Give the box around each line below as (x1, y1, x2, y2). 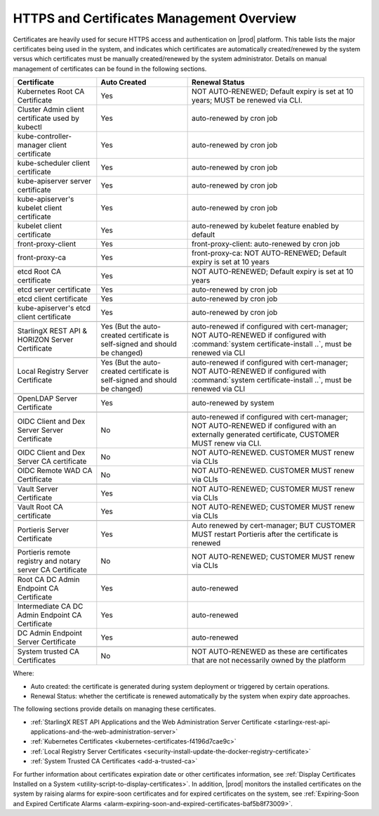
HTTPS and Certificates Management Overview (13, 11, 297, 26)
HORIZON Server (17, 335, 74, 344)
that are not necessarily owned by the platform (192, 656, 347, 666)
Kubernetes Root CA (17, 86, 85, 96)
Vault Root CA (17, 503, 63, 512)
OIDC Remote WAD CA (17, 466, 93, 476)
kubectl (17, 122, 42, 132)
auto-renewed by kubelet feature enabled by (192, 221, 340, 231)
